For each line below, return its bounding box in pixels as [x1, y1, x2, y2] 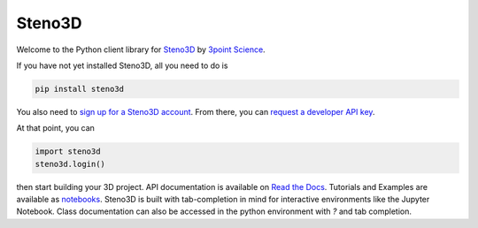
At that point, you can [16, 123, 95, 133]
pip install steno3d [35, 84, 124, 94]
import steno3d [35, 147, 101, 156]
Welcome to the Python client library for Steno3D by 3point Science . [16, 44, 266, 55]
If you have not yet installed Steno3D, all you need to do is [16, 60, 228, 71]
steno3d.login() [35, 159, 106, 169]
